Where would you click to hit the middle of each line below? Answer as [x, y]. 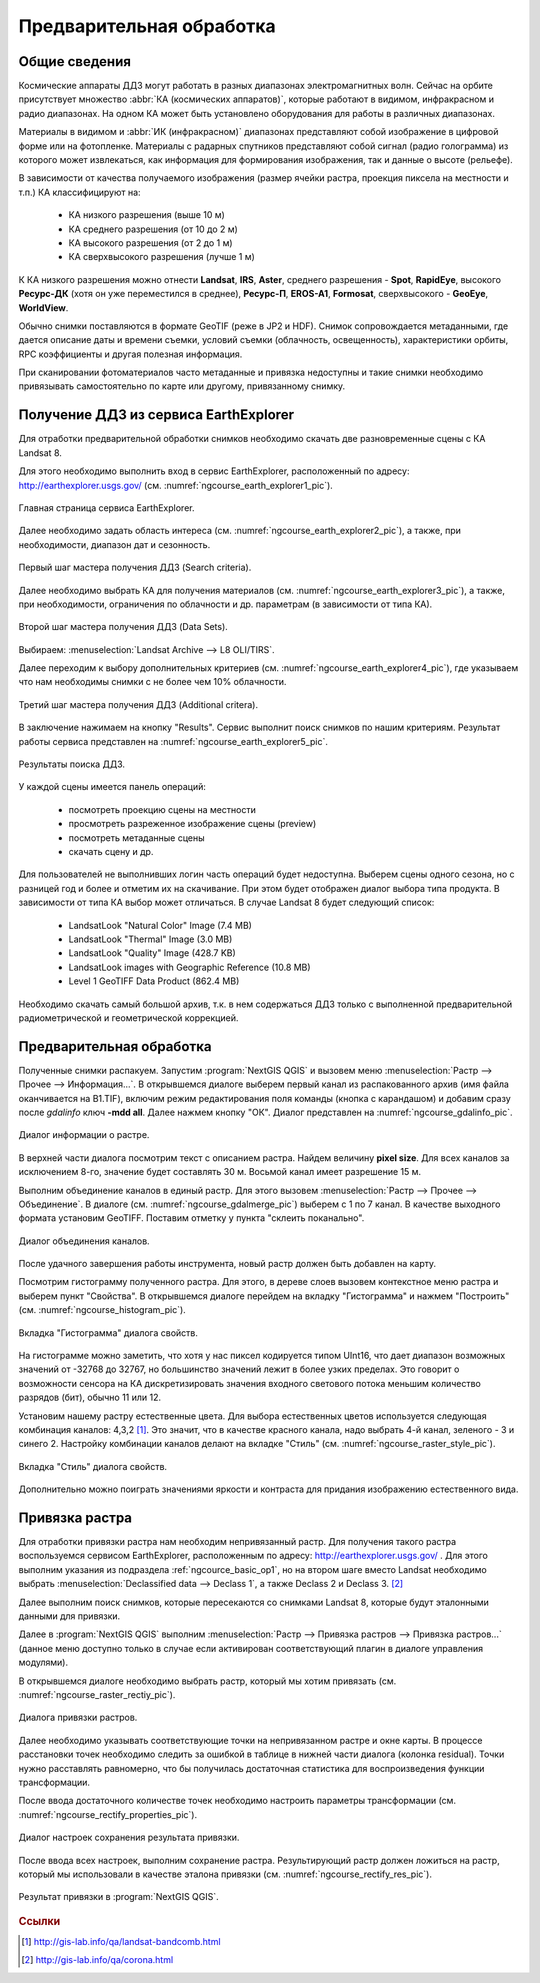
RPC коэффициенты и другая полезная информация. [130, 354]
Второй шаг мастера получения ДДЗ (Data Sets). [123, 627]
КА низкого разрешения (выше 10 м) [146, 215]
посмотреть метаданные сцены [136, 837]
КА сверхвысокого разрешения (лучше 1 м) [161, 257]
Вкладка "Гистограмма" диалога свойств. [108, 1332]
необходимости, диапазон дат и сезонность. [114, 544]
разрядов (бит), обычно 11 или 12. [90, 1397]
